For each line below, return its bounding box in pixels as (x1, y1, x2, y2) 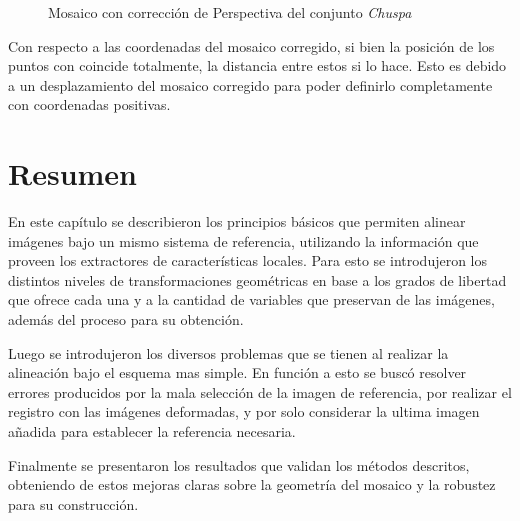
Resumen (8, 153, 137, 194)
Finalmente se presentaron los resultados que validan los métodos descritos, (8, 454, 470, 475)
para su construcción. (8, 493, 139, 514)
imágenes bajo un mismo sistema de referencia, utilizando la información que (8, 230, 479, 251)
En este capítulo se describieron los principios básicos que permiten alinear (8, 211, 466, 232)
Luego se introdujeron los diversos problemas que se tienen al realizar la (8, 342, 449, 363)
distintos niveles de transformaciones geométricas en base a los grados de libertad (8, 269, 507, 290)
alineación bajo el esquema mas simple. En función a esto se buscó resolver (8, 362, 467, 383)
